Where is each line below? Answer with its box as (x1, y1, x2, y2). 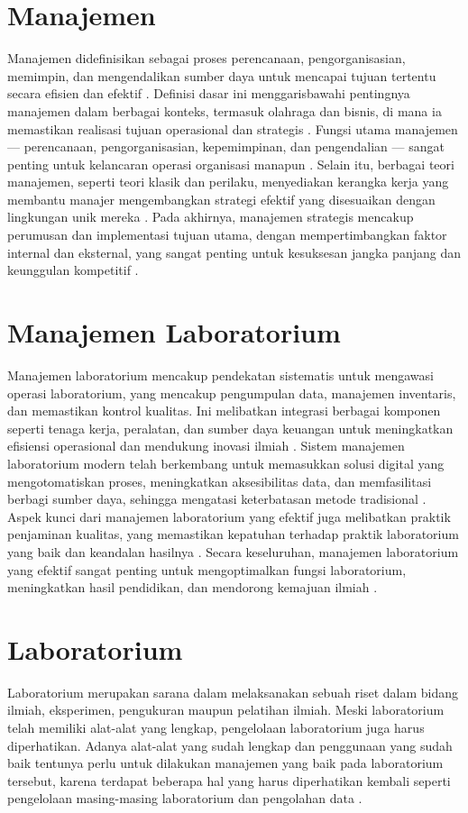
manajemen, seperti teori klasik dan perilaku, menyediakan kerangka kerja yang (7, 172, 449, 191)
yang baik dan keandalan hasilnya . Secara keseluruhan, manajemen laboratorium (7, 542, 459, 561)
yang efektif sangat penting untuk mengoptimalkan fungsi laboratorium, (7, 560, 407, 579)
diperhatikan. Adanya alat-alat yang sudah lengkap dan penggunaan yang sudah (7, 735, 453, 754)
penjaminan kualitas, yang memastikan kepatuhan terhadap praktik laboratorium (7, 525, 459, 544)
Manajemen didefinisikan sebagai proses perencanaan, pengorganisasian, (7, 49, 406, 68)
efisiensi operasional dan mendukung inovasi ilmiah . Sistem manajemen (7, 436, 405, 455)
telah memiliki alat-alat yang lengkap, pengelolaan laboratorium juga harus (7, 718, 425, 736)
